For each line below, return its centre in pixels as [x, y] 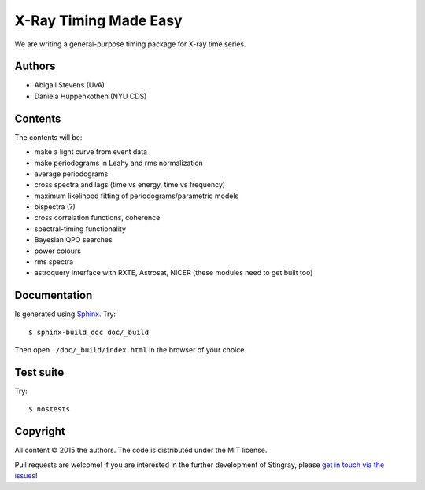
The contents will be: [48, 137]
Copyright [40, 431]
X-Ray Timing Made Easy [98, 20]
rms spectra [54, 262]
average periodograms [71, 174]
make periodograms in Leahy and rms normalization [119, 163]
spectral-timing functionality [80, 229]
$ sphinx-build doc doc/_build [89, 332]
